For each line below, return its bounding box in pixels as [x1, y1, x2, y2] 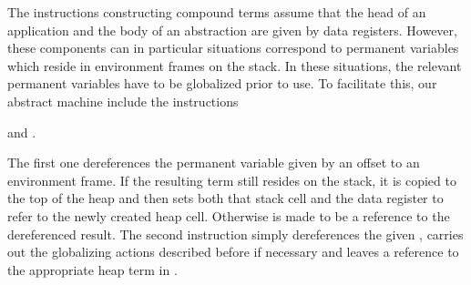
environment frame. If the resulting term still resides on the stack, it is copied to [7, 170, 456, 189]
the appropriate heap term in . [7, 260, 178, 279]
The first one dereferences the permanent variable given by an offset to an [7, 153, 420, 172]
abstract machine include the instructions [7, 91, 239, 110]
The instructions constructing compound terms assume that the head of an [7, 3, 426, 21]
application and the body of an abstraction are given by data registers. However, [7, 20, 457, 39]
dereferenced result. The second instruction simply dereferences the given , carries [7, 224, 464, 243]
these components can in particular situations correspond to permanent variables [7, 38, 459, 57]
